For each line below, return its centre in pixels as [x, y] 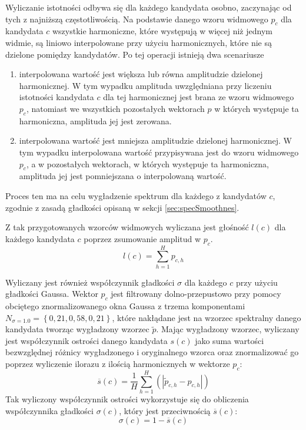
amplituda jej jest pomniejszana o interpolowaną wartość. [123, 176]
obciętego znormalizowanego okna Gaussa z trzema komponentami [125, 306]
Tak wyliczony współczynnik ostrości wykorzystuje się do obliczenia [127, 398]
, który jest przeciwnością [165, 410]
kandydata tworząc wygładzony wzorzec [77, 329]
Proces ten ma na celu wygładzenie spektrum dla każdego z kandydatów [136, 195]
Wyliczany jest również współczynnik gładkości [90, 282]
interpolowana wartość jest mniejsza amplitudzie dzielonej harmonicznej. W [155, 140]
